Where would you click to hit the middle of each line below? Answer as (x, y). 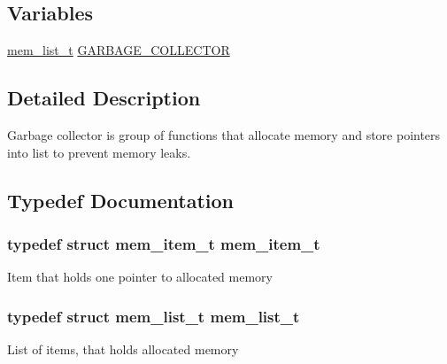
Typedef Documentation (120, 200)
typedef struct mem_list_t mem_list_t (154, 316)
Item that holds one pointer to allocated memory (140, 277)
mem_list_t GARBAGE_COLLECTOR (119, 50)
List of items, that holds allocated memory (123, 349)
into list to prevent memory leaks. (99, 152)
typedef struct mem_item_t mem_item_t (164, 243)
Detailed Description (104, 98)
